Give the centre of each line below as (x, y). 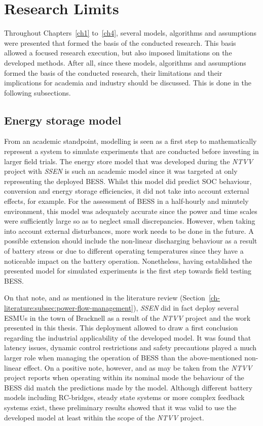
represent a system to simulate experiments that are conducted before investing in (131, 151)
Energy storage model (63, 120)
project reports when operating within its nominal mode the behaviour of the (124, 377)
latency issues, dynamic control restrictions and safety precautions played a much (130, 347)
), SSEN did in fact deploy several (186, 307)
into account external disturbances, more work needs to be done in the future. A (129, 231)
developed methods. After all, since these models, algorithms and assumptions (125, 62)
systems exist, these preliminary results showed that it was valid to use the (120, 407)
